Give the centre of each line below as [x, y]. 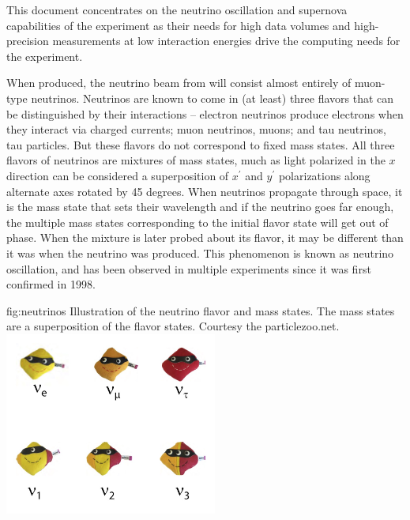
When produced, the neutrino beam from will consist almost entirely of [179, 83]
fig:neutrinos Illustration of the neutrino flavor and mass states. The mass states [201, 310]
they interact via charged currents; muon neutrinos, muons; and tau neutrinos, [196, 129]
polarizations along [324, 175]
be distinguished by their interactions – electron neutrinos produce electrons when [205, 113]
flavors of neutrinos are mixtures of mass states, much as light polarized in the [196, 160]
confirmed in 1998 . [51, 284]
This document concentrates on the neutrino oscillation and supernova [177, 9]
